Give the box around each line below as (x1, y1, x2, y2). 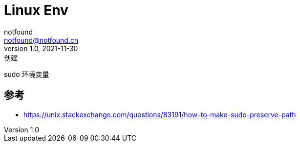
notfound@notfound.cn (4, 36, 79, 44)
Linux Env (4, 2, 68, 18)
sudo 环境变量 (4, 70, 49, 78)
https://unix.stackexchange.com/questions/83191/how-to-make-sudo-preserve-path (23, 110, 296, 119)
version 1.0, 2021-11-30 (4, 44, 78, 53)
